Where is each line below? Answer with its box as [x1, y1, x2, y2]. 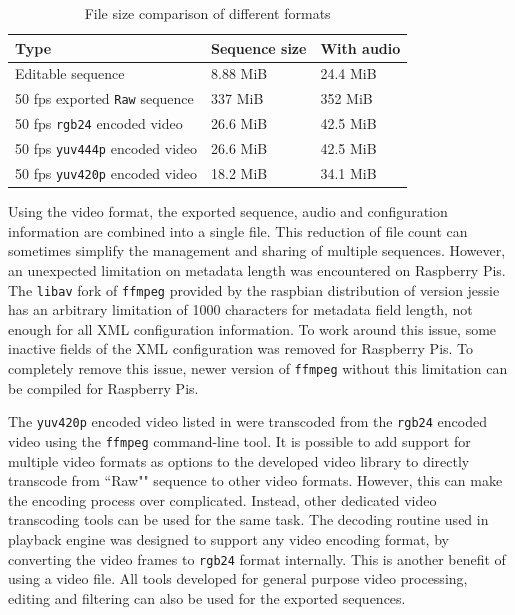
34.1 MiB [320, 163, 377, 184]
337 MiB [211, 88, 264, 109]
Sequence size [211, 37, 307, 58]
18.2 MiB [211, 163, 268, 184]
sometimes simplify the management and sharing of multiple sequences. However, [8, 240, 506, 261]
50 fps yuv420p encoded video [15, 163, 198, 183]
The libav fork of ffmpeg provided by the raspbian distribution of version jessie [8, 279, 500, 300]
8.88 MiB [211, 63, 268, 84]
